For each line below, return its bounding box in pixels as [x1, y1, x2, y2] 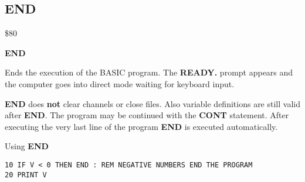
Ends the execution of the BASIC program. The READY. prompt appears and [5, 66, 293, 78]
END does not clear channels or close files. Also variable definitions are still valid [5, 97, 300, 109]
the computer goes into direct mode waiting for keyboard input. [5, 77, 235, 90]
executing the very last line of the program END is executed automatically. [5, 120, 278, 132]
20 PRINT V [5, 170, 47, 179]
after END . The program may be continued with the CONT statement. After [5, 109, 289, 121]
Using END [5, 140, 49, 152]
